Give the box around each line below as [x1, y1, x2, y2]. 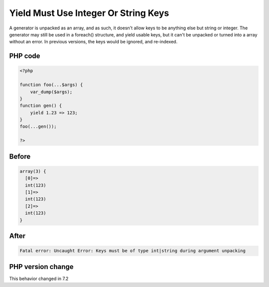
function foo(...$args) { [19, 82, 83, 88]
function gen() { [19, 103, 62, 109]
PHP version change [9, 262, 74, 271]
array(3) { [19, 168, 46, 174]
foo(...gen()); [19, 124, 57, 130]
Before [9, 152, 31, 160]
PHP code [9, 52, 40, 60]
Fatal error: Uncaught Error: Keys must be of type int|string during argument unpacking [19, 248, 246, 254]
